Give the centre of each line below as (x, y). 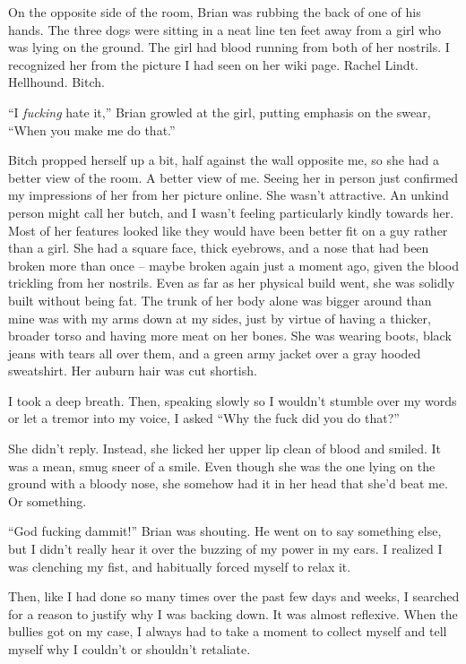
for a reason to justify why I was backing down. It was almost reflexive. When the (233, 613)
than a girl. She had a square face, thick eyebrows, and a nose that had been (219, 248)
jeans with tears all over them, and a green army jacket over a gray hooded (215, 353)
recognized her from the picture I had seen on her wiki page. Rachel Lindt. (213, 64)
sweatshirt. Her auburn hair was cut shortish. (133, 371)
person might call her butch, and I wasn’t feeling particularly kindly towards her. (231, 212)
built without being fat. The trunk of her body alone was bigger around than (220, 300)
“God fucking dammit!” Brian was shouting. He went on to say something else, (225, 531)
